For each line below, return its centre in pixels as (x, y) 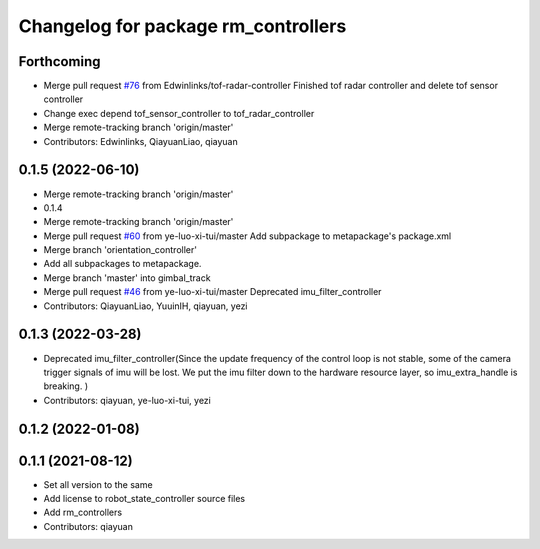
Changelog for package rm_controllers (182, 26)
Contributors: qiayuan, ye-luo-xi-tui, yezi (127, 400)
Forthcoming (59, 61)
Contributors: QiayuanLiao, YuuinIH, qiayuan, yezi (145, 306)
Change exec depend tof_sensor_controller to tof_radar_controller (179, 113)
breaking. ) (66, 386)
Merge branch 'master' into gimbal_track (127, 277)
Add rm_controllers (83, 512)
